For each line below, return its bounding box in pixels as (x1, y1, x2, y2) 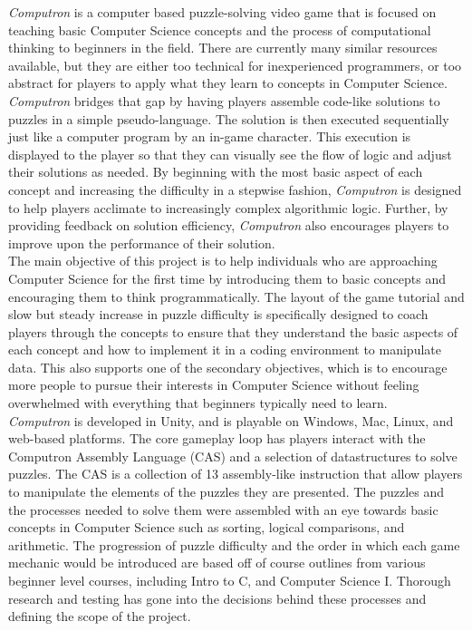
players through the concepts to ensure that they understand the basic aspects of (8, 322, 458, 341)
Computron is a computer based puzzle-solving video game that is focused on (8, 3, 437, 21)
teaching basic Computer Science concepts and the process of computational (8, 20, 431, 39)
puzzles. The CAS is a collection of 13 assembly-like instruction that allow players (8, 464, 463, 483)
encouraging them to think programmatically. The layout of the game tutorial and (8, 286, 465, 306)
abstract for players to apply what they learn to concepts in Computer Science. (8, 73, 448, 92)
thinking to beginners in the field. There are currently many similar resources (8, 38, 438, 57)
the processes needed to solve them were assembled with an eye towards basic (8, 500, 438, 519)
